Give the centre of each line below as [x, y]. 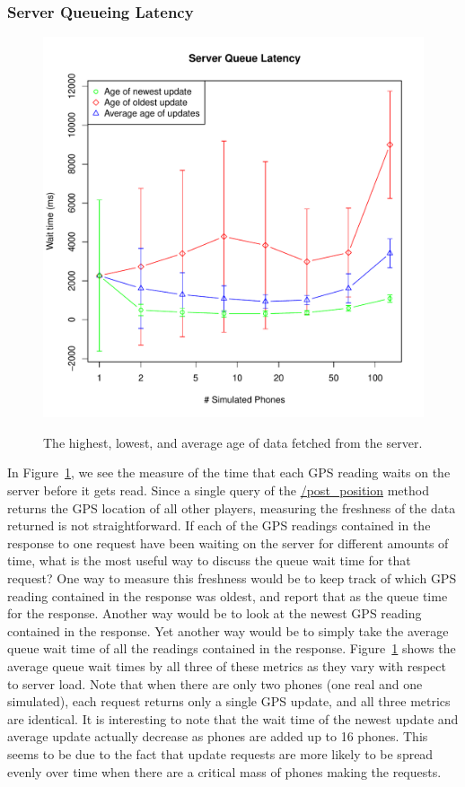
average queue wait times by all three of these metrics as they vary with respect [227, 665]
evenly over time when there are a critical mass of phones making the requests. [224, 771]
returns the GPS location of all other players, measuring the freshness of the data [232, 507]
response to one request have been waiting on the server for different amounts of [228, 542]
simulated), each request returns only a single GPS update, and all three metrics [229, 701]
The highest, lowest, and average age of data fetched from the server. [233, 442]
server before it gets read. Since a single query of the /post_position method [218, 490]
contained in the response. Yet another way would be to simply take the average [228, 630]
